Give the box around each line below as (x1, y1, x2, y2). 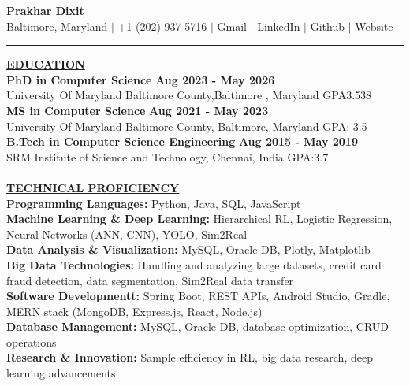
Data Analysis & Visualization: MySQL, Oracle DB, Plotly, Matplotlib (6, 241, 371, 258)
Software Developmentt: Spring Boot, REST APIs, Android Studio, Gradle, (6, 288, 390, 304)
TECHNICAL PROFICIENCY (6, 179, 180, 195)
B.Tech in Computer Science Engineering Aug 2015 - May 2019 (6, 133, 358, 150)
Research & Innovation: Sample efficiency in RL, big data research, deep (6, 349, 373, 366)
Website (355, 17, 393, 34)
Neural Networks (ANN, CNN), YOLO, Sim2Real (6, 225, 248, 242)
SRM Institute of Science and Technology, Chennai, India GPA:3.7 (6, 148, 329, 165)
